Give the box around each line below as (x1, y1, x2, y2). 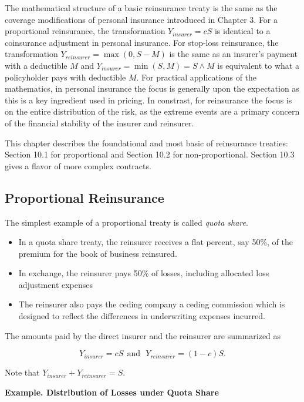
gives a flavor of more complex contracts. (5, 159, 151, 172)
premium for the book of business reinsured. (18, 247, 177, 259)
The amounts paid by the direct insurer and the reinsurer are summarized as (5, 329, 281, 341)
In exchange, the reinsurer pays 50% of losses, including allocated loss (18, 267, 269, 279)
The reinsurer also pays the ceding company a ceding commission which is (18, 298, 285, 310)
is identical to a (214, 25, 271, 37)
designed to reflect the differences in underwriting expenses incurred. (18, 310, 265, 322)
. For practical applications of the (136, 71, 257, 83)
